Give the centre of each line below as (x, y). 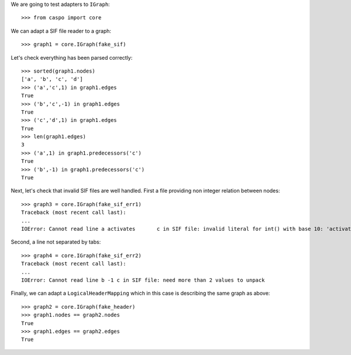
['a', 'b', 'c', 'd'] (52, 79)
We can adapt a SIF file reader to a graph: (61, 31)
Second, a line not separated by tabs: (56, 242)
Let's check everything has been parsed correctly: (72, 57)
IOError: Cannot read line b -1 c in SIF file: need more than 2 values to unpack (143, 280)
